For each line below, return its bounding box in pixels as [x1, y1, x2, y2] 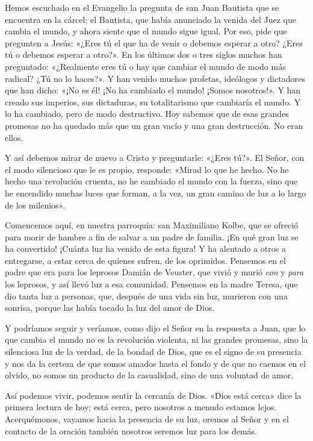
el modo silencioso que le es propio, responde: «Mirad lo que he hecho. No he [5, 163, 289, 175]
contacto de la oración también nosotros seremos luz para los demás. [5, 424, 258, 437]
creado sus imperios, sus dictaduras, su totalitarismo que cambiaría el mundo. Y [5, 95, 301, 108]
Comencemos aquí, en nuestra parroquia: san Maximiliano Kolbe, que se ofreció [5, 219, 299, 231]
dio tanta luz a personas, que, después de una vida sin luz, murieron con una [5, 289, 288, 302]
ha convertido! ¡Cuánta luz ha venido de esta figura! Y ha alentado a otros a [5, 242, 286, 255]
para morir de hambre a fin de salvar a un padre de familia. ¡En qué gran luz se [5, 230, 299, 243]
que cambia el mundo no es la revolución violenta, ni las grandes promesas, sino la [5, 333, 308, 346]
